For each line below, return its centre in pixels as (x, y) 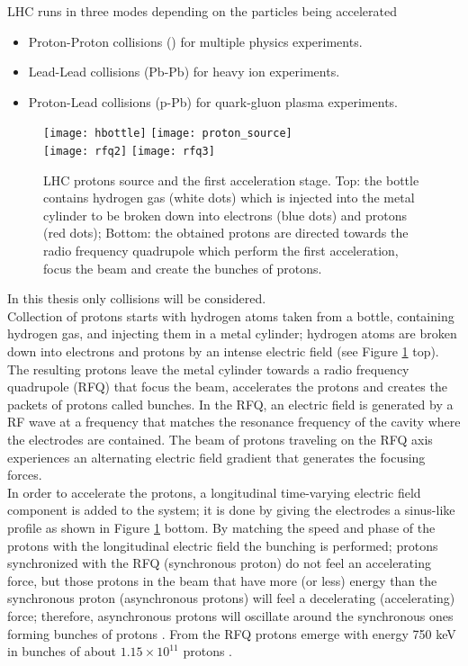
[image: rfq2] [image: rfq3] (129, 152)
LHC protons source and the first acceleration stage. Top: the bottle (231, 180)
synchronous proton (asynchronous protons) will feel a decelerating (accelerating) (231, 598)
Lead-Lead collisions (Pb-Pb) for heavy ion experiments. (184, 72)
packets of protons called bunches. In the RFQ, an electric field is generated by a (230, 404)
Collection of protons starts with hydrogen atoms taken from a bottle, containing (231, 315)
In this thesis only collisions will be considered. (137, 298)
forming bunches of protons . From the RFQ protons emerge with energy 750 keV (232, 633)
